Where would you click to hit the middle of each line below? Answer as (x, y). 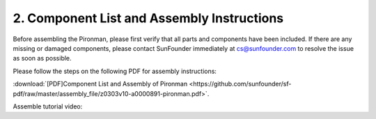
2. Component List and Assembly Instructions (148, 18)
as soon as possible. (42, 58)
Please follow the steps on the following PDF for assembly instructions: (115, 71)
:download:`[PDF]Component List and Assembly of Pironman (100, 84)
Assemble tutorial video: (48, 106)
